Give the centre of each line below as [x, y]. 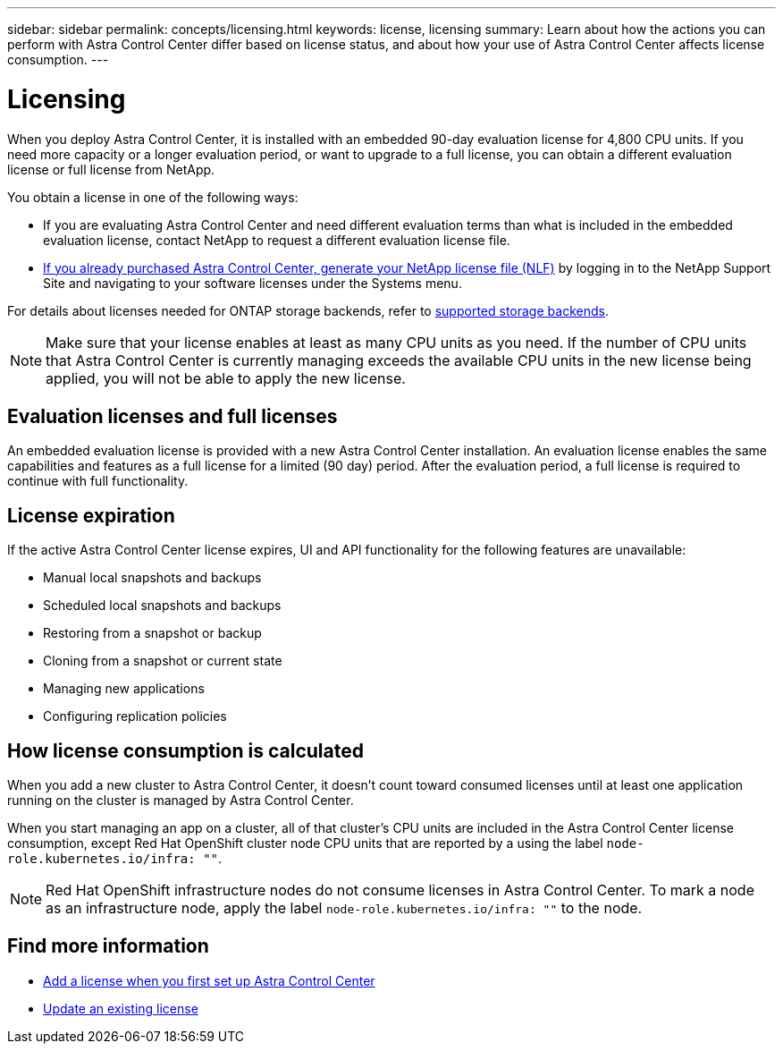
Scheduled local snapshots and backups [162, 606]
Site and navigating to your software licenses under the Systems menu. [253, 283]
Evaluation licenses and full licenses [173, 416]
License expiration [91, 515]
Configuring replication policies [135, 716]
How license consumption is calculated [185, 750]
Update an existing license [121, 1008]
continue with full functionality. [98, 481]
